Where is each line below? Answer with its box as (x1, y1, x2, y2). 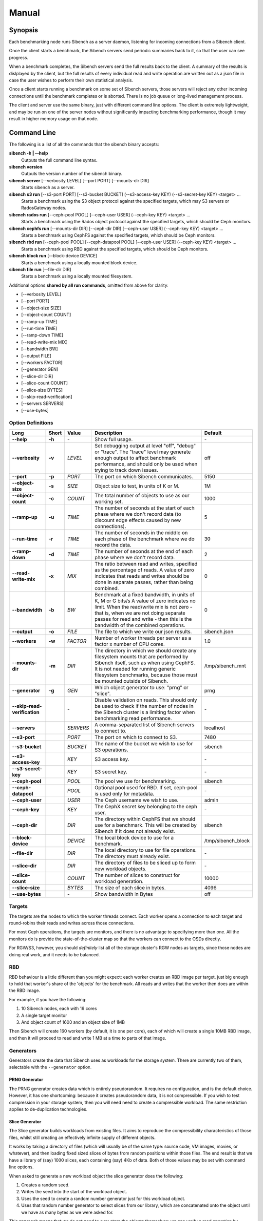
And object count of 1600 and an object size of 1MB (21, 1019, 125, 1025)
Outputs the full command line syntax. (21, 157, 97, 163)
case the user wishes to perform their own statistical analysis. (9, 77, 133, 83)
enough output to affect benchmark (94, 454, 176, 461)
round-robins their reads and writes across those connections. (9, 920, 135, 926)
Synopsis (9, 26, 38, 34)
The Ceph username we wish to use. (94, 797, 179, 803)
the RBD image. (9, 988, 40, 993)
